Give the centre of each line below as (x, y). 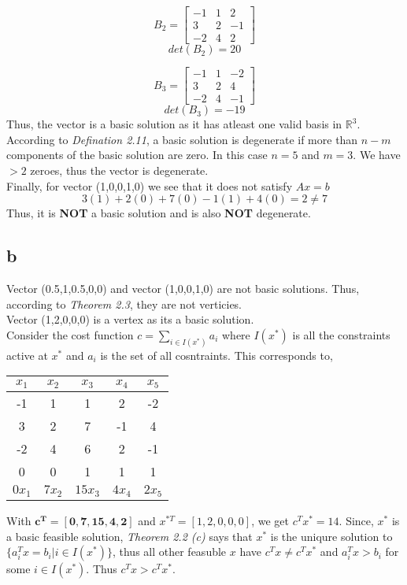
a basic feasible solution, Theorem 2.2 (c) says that (129, 536)
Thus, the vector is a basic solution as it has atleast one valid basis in (174, 124)
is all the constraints (341, 334)
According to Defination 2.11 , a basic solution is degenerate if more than (182, 139)
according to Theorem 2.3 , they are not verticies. (124, 304)
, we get (270, 521)
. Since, (356, 521)
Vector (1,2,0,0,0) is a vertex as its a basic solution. (130, 319)
